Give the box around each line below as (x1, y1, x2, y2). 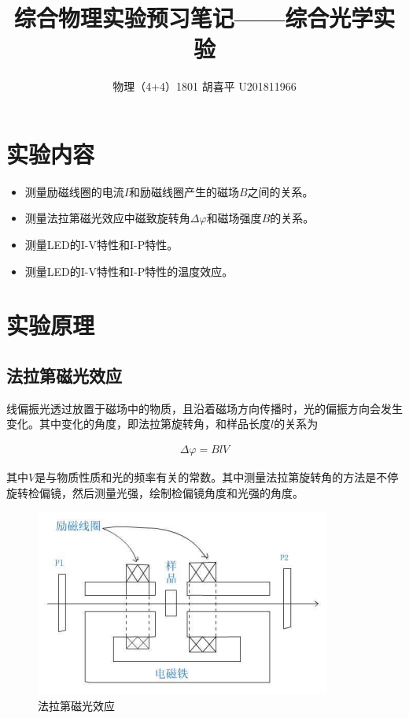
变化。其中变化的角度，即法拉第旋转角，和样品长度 (6, 415, 271, 432)
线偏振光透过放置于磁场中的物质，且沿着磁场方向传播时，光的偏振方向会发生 (6, 400, 403, 416)
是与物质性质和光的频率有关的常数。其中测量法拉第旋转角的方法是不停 (35, 469, 399, 485)
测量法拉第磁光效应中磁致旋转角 (24, 210, 190, 226)
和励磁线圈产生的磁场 (128, 183, 239, 199)
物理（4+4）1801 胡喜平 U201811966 (112, 78, 297, 95)
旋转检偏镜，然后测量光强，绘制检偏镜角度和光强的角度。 (6, 484, 304, 500)
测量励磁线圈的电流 (24, 183, 124, 199)
